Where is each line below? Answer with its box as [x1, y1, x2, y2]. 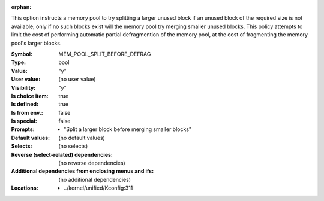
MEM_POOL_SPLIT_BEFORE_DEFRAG [58, 50, 151, 57]
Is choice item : [11, 92, 49, 99]
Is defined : [11, 100, 39, 108]
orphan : [11, 4, 32, 10]
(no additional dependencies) [58, 176, 131, 183]
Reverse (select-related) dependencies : [11, 151, 113, 158]
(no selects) [58, 142, 88, 150]
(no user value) [58, 75, 96, 83]
